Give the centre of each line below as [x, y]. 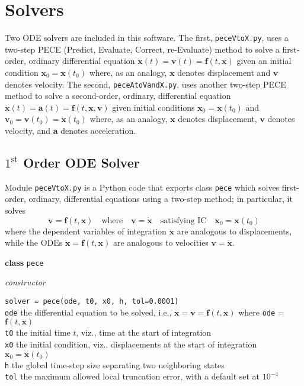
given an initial [264, 61]
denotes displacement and [224, 72]
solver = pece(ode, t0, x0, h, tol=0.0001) [92, 302]
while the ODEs [34, 242]
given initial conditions [153, 107]
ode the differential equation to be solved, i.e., [88, 312]
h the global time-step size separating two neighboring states [115, 364]
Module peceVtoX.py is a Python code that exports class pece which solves [142, 187]
